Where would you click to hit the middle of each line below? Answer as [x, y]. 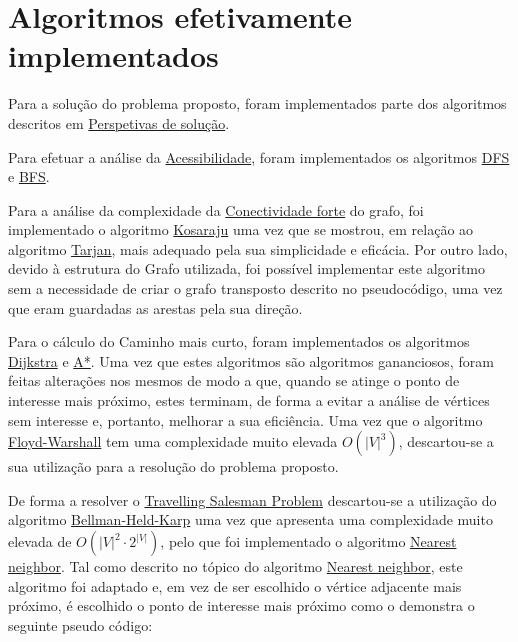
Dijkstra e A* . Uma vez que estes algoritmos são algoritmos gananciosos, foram [251, 360]
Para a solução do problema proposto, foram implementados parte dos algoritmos [257, 103]
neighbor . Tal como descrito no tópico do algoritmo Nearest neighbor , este [235, 566]
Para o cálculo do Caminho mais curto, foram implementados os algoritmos [239, 341]
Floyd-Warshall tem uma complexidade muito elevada [173, 441]
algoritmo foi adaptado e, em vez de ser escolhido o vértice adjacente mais [235, 585]
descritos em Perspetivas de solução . [119, 122]
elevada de [40, 541]
